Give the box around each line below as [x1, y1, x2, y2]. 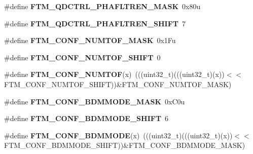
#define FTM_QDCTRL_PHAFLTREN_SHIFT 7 [4, 18, 186, 28]
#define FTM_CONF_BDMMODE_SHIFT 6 [4, 113, 169, 124]
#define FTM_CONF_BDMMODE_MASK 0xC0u [4, 96, 185, 106]
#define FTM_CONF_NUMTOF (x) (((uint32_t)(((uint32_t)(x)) [4, 69, 225, 80]
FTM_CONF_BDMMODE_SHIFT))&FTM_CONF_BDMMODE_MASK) [4, 140, 245, 150]
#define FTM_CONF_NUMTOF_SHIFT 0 [4, 52, 161, 62]
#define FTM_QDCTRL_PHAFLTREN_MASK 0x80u [4, 1, 201, 11]
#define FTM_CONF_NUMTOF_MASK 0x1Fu [4, 35, 176, 46]
